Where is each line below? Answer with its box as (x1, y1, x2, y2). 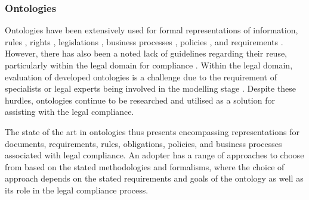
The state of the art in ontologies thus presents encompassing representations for (5, 125, 299, 137)
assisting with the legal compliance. (5, 105, 134, 118)
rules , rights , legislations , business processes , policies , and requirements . (5, 35, 283, 48)
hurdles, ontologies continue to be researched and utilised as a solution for (5, 93, 275, 106)
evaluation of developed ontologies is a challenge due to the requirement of (5, 70, 277, 83)
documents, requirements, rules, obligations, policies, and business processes (5, 137, 282, 149)
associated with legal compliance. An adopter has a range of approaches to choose (5, 149, 304, 161)
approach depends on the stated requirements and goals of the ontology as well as (5, 172, 304, 185)
